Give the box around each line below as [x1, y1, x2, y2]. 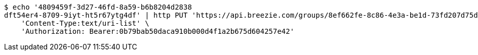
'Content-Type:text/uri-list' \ [21, 19, 149, 27]
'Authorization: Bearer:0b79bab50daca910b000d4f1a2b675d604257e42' [21, 27, 295, 35]
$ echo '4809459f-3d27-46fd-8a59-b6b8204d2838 [4, 3, 192, 11]
